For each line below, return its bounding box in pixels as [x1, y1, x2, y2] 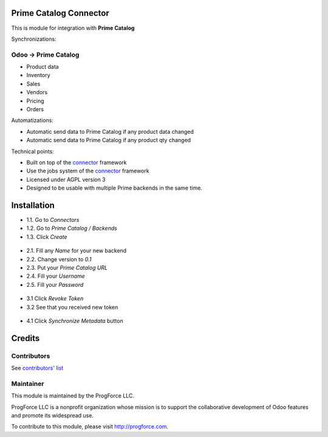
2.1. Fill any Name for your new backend [26, 247, 127, 255]
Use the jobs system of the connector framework [26, 167, 149, 174]
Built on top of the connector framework [26, 159, 127, 166]
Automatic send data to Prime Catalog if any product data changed [26, 128, 194, 135]
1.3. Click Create [26, 233, 67, 240]
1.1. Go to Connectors [26, 216, 80, 224]
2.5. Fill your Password [26, 281, 84, 288]
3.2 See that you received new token [26, 303, 118, 311]
